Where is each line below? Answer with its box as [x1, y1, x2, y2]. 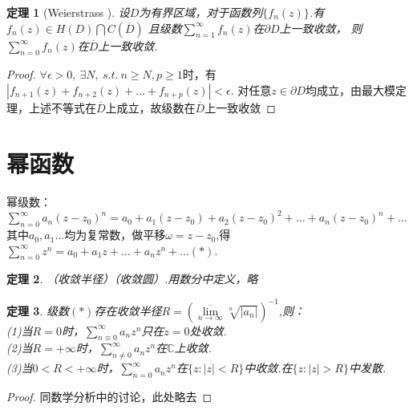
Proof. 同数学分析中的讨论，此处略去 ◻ [6, 388, 213, 404]
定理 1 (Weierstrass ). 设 [6, 4, 130, 20]
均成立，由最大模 [305, 81, 395, 98]
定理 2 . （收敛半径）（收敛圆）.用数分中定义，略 [6, 270, 258, 287]
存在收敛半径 [94, 302, 162, 319]
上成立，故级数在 [105, 99, 196, 116]
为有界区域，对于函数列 [139, 4, 263, 20]
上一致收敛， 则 [279, 19, 362, 36]
